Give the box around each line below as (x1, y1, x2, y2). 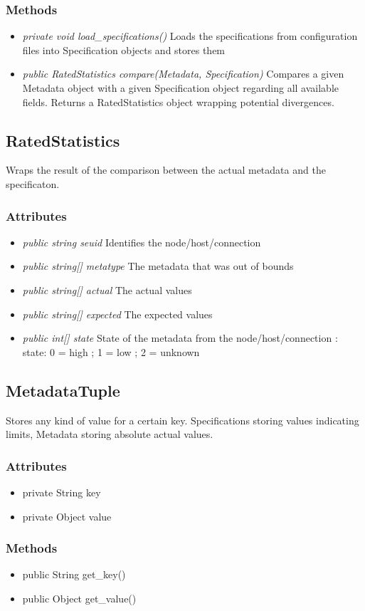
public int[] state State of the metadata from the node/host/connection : (22, 330, 338, 345)
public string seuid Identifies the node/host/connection (22, 234, 261, 249)
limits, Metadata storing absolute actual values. (6, 427, 213, 442)
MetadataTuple (6, 379, 120, 401)
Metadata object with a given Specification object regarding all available (22, 80, 339, 95)
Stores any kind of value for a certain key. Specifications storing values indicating (6, 412, 359, 427)
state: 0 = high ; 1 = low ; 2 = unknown (22, 344, 200, 359)
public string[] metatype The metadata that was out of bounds (22, 258, 294, 273)
